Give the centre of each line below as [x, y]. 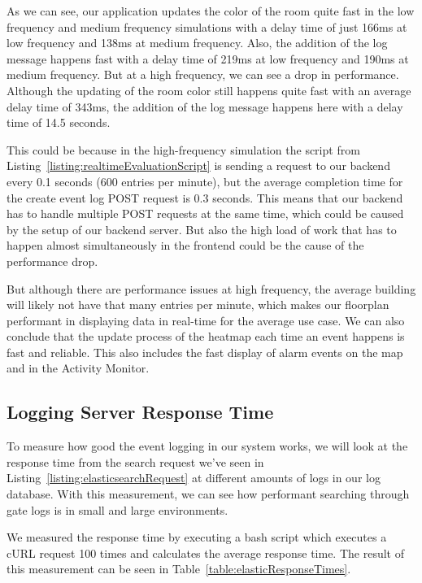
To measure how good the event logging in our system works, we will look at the [207, 446]
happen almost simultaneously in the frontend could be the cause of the [185, 245]
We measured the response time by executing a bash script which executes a [197, 537]
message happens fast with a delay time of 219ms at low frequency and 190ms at [208, 58]
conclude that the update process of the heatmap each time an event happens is [206, 336]
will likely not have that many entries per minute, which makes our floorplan [198, 305]
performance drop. [52, 261]
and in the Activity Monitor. [78, 368]
